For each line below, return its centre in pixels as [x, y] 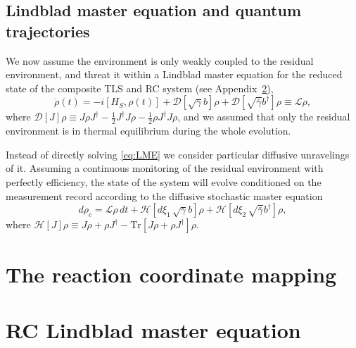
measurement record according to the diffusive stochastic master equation [164, 195]
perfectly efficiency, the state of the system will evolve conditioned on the [164, 181]
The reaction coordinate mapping [171, 274]
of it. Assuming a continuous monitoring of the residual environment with [165, 168]
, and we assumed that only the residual [264, 117]
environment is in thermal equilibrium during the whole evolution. [148, 131]
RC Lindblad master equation [153, 329]
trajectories [48, 31]
